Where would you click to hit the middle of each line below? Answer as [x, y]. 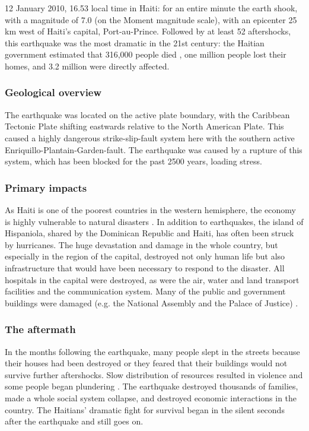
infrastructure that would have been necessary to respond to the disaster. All [145, 267]
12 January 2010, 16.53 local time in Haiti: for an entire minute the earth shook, [151, 8]
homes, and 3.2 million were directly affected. [87, 66]
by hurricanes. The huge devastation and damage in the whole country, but [141, 244]
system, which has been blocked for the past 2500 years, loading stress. [133, 161]
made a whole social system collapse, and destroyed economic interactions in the [151, 397]
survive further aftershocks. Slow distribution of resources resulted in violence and [154, 374]
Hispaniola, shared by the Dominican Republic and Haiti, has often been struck [149, 233]
